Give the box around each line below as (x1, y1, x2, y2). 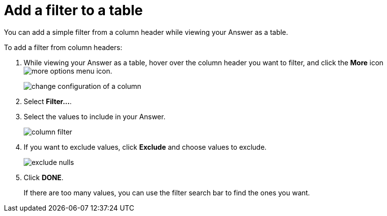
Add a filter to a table (4, 2, 143, 19)
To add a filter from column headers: (4, 43, 123, 52)
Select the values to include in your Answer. (24, 112, 165, 121)
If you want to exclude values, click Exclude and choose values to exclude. (24, 142, 267, 151)
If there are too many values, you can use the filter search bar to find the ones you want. (24, 188, 310, 197)
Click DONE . (24, 173, 64, 182)
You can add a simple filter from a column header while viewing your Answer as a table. (4, 27, 289, 36)
